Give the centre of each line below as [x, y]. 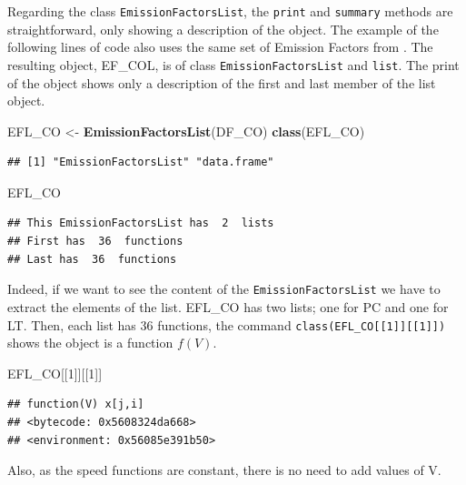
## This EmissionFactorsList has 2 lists [141, 223]
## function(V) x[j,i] [76, 404]
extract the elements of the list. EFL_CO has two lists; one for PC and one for [228, 306]
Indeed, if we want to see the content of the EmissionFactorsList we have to [224, 289]
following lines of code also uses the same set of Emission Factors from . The [220, 47]
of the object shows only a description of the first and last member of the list [222, 82]
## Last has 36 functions [92, 259]
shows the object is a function [90, 343]
